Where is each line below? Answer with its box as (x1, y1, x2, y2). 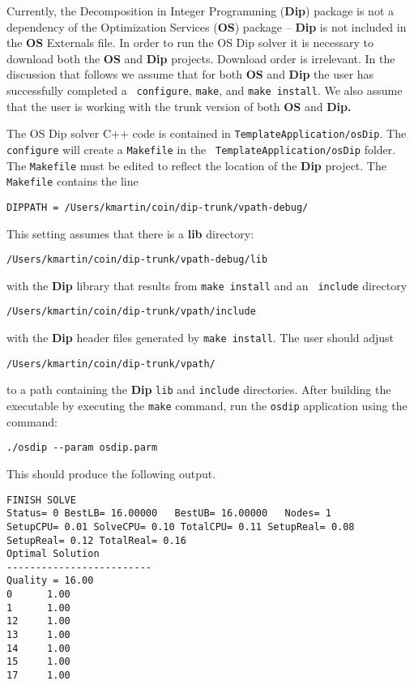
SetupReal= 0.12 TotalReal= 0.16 (6, 534, 186, 546)
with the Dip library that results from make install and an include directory (6, 276, 408, 293)
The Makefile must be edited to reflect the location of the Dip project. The (6, 156, 386, 173)
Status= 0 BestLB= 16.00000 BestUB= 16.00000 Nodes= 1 (6, 507, 331, 520)
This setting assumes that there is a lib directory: (6, 225, 254, 242)
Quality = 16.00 (6, 575, 94, 587)
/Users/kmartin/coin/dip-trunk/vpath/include (6, 306, 256, 318)
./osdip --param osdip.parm (6, 442, 158, 454)
